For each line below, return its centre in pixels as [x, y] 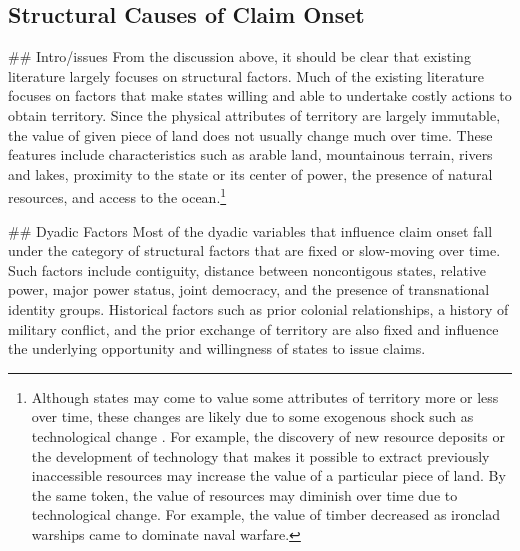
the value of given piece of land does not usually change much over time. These [250, 134]
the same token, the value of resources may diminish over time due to [244, 494]
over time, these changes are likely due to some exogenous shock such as [252, 416]
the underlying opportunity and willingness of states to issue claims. [217, 348]
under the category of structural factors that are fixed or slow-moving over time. [254, 250]
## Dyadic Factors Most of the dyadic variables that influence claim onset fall [250, 230]
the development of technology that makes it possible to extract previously [260, 455]
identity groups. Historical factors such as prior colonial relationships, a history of [258, 308]
